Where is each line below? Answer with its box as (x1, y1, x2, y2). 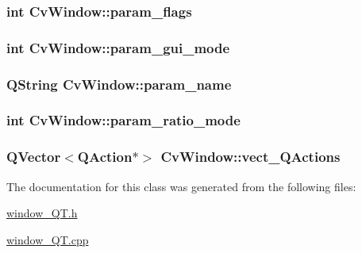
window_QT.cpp (6, 231, 89, 247)
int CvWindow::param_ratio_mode (6, 110, 241, 130)
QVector (6, 147, 61, 167)
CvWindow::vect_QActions (160, 147, 341, 167)
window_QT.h (6, 205, 78, 221)
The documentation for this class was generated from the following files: (6, 178, 356, 194)
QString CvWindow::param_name (6, 74, 232, 94)
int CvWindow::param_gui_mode (6, 37, 230, 57)
